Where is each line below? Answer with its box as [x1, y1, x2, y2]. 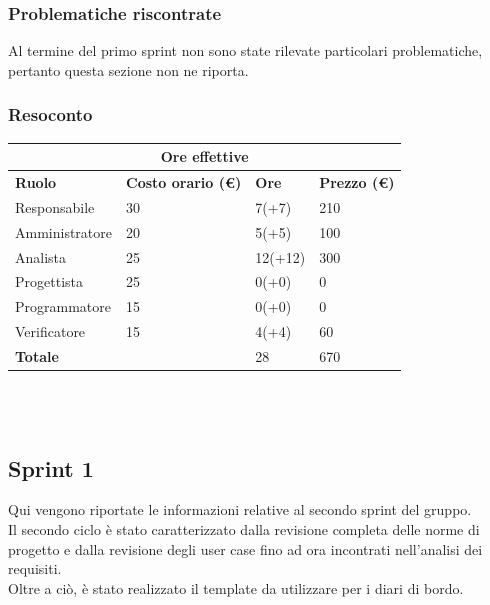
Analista [15, 246, 67, 267]
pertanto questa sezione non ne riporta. [8, 59, 249, 80]
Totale [15, 345, 59, 366]
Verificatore [15, 321, 86, 342]
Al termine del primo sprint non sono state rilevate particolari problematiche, [8, 40, 483, 61]
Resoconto [8, 102, 93, 127]
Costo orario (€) [126, 171, 242, 192]
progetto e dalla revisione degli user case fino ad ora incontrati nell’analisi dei [8, 538, 483, 559]
